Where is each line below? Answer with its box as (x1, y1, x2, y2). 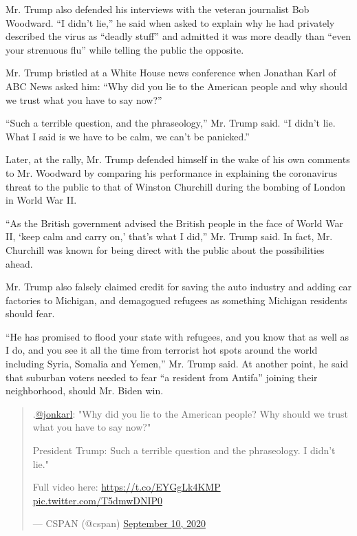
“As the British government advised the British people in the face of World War (6, 215, 343, 230)
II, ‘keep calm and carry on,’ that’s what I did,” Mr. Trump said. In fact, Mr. (6, 229, 333, 244)
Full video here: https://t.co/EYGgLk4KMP (32, 480, 221, 494)
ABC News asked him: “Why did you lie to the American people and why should (6, 78, 348, 93)
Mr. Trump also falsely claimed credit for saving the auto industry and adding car (6, 279, 352, 294)
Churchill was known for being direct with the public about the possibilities (6, 242, 325, 257)
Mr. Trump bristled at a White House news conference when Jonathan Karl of (6, 65, 336, 80)
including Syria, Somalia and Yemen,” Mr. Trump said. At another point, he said (6, 356, 349, 371)
